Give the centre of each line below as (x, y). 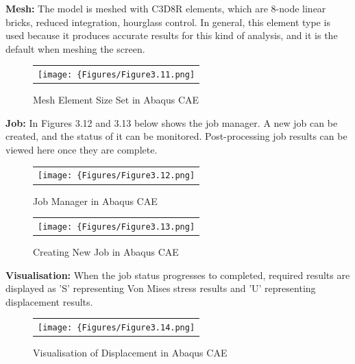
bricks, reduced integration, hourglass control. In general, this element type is (168, 22)
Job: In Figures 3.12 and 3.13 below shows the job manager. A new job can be (172, 122)
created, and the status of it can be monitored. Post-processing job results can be (176, 136)
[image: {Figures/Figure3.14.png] (117, 328)
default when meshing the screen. (75, 48)
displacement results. (49, 301)
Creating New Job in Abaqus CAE (106, 252)
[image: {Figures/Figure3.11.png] (117, 75)
